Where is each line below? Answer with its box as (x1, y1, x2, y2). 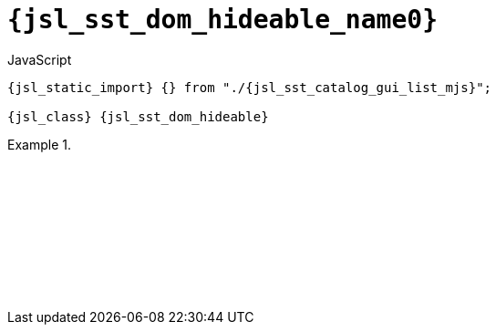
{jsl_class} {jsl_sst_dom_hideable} (7, 109, 269, 124)
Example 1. (7, 136, 71, 152)
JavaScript (7, 51, 72, 67)
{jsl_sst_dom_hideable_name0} (7, 5, 439, 35)
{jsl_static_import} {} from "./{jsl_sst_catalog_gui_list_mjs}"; (7, 79, 492, 95)
